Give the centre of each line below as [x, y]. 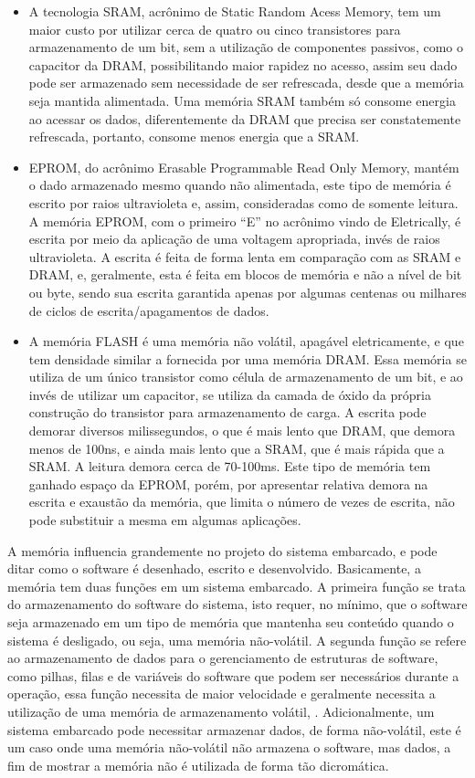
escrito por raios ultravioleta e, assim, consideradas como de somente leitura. [243, 202]
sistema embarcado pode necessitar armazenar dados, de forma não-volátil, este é [234, 729]
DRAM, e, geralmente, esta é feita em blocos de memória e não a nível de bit [245, 274]
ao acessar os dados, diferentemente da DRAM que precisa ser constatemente [245, 118]
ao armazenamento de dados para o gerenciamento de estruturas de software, [223, 658]
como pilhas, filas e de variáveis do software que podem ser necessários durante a [233, 675]
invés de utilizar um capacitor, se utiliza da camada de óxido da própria [230, 394]
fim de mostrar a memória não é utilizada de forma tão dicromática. [198, 765]
